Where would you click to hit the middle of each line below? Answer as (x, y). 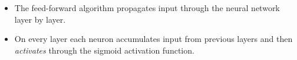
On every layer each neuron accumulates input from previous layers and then (154, 39)
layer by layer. (40, 19)
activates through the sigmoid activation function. (104, 50)
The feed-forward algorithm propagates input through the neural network (147, 8)
